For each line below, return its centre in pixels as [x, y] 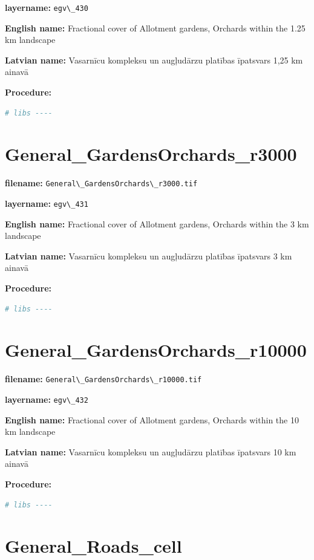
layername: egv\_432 [47, 399]
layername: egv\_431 [47, 203]
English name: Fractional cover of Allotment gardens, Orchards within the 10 [152, 419]
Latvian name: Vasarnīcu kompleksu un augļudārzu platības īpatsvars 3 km [149, 256]
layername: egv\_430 [47, 7]
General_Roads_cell [93, 546]
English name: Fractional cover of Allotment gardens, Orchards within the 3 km [157, 223]
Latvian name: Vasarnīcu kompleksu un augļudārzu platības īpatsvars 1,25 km [154, 60]
